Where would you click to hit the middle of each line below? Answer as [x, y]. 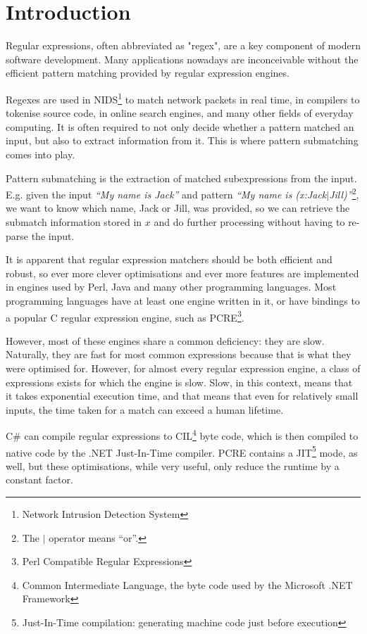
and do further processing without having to [249, 221]
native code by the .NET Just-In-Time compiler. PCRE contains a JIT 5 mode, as [182, 451]
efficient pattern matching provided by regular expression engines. [148, 73]
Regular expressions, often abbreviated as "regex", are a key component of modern [183, 45]
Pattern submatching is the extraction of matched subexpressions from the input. [181, 178]
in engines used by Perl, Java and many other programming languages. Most [171, 287]
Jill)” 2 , [344, 193]
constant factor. [39, 480]
